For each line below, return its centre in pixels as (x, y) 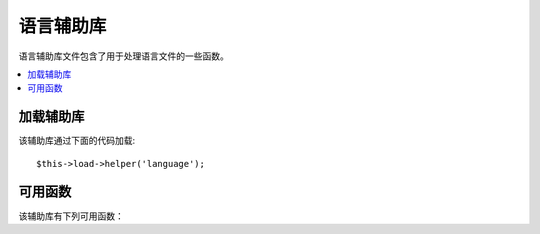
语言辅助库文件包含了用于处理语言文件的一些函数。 (123, 56)
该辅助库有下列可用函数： (71, 216)
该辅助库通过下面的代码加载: (77, 141)
